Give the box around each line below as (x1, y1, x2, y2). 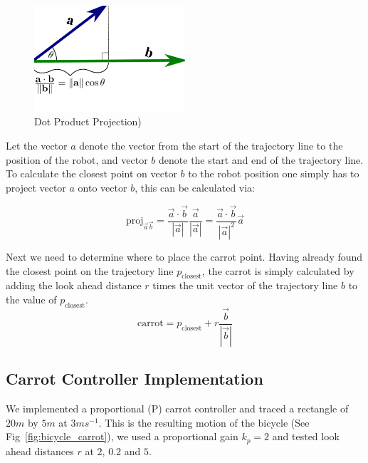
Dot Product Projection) (34, 114, 142, 129)
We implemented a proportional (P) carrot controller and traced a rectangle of (6, 401, 349, 416)
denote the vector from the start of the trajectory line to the (79, 137, 343, 152)
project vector (6, 180, 66, 194)
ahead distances (6, 443, 74, 458)
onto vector (78, 180, 127, 194)
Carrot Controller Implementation (6, 368, 263, 390)
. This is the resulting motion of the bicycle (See (98, 415, 310, 430)
